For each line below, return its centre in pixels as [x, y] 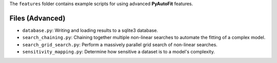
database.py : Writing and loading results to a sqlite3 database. [90, 30]
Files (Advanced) [37, 18]
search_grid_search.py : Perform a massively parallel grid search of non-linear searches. [120, 44]
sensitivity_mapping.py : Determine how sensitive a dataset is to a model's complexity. [118, 52]
